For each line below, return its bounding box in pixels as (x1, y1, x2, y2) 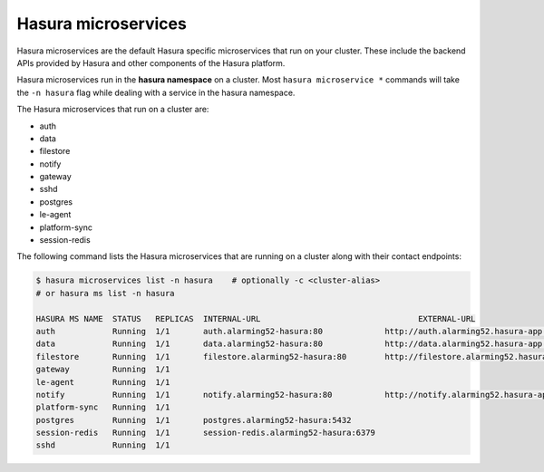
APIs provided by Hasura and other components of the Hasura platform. (16, 57, 286, 68)
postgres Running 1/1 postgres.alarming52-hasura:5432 (35, 415, 352, 425)
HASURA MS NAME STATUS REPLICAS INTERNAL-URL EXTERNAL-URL (35, 313, 476, 323)
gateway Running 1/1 (35, 364, 170, 375)
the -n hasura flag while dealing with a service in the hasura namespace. (16, 87, 296, 98)
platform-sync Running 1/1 (35, 402, 170, 412)
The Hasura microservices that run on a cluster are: (16, 104, 209, 115)
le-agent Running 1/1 (35, 377, 170, 387)
